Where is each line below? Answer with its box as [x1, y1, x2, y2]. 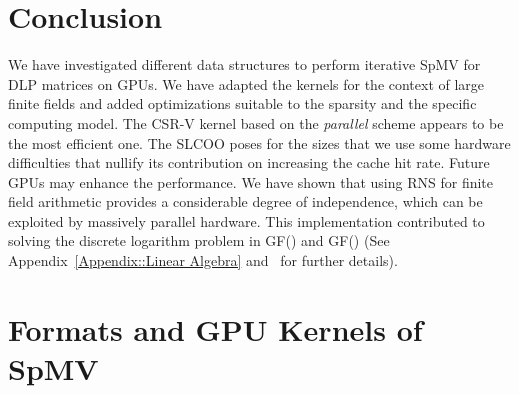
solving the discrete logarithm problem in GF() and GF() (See [8, 230, 390, 251]
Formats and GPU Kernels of [8, 308, 423, 349]
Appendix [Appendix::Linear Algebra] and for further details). [8, 250, 398, 271]
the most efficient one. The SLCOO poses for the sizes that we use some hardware [8, 132, 511, 153]
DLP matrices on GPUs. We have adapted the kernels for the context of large [8, 73, 485, 94]
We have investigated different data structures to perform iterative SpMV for [8, 54, 481, 75]
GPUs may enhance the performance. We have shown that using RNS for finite [8, 171, 494, 192]
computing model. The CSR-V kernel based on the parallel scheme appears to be [8, 112, 504, 133]
